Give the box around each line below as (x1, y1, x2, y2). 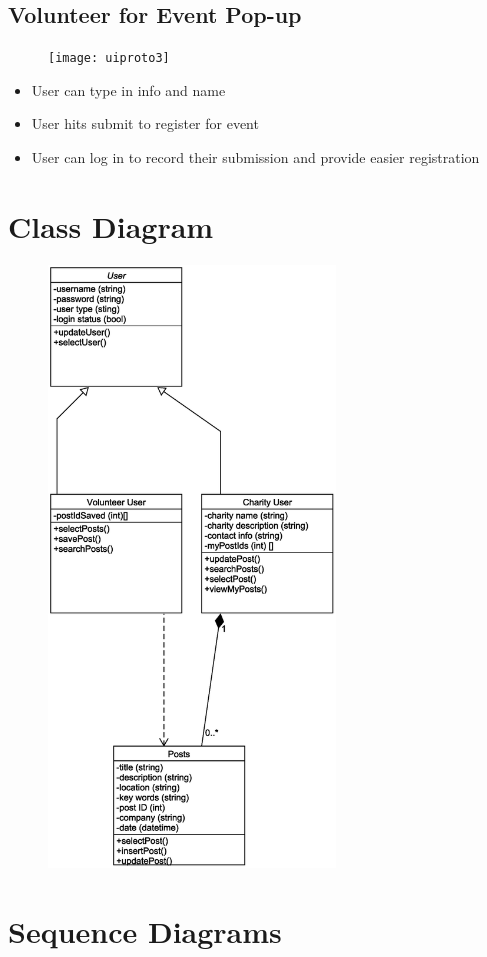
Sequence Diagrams (8, 910, 282, 951)
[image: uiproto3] (48, 51, 170, 66)
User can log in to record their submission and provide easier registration (31, 147, 480, 168)
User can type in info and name (31, 79, 226, 100)
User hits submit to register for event (31, 113, 259, 134)
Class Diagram (8, 205, 214, 246)
